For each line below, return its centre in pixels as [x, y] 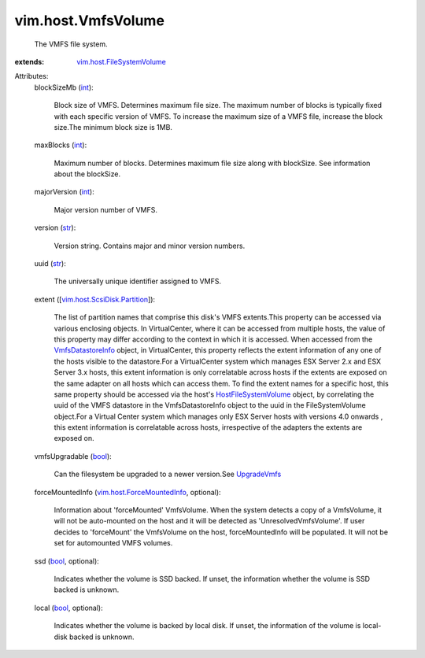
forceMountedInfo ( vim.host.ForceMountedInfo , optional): [128, 492]
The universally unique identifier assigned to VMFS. [138, 281]
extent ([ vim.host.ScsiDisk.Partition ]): [95, 299]
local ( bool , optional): [68, 608]
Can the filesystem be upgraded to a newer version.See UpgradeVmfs [168, 474]
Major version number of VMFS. [105, 209]
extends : [30, 61]
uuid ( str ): [50, 264]
